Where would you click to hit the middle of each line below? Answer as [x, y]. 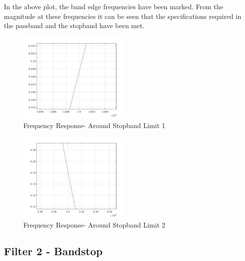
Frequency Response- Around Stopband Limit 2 [94, 225]
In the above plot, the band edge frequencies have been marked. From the [114, 6]
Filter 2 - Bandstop [53, 251]
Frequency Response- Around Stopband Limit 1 [94, 125]
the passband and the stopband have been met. [74, 25]
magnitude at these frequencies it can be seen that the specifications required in [123, 16]
